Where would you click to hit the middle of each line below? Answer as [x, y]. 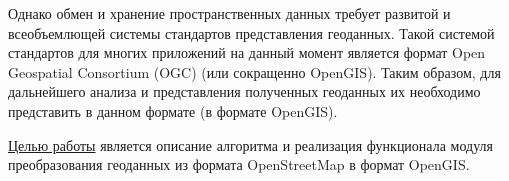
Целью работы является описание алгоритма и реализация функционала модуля [250, 144]
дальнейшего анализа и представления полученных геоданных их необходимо [244, 91]
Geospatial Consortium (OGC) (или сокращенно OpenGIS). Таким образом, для [254, 71]
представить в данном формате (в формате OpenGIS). [173, 110]
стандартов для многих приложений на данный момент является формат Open [247, 52]
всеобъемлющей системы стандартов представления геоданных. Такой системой [251, 32]
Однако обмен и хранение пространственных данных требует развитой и [229, 13]
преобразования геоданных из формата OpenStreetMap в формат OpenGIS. [239, 164]
